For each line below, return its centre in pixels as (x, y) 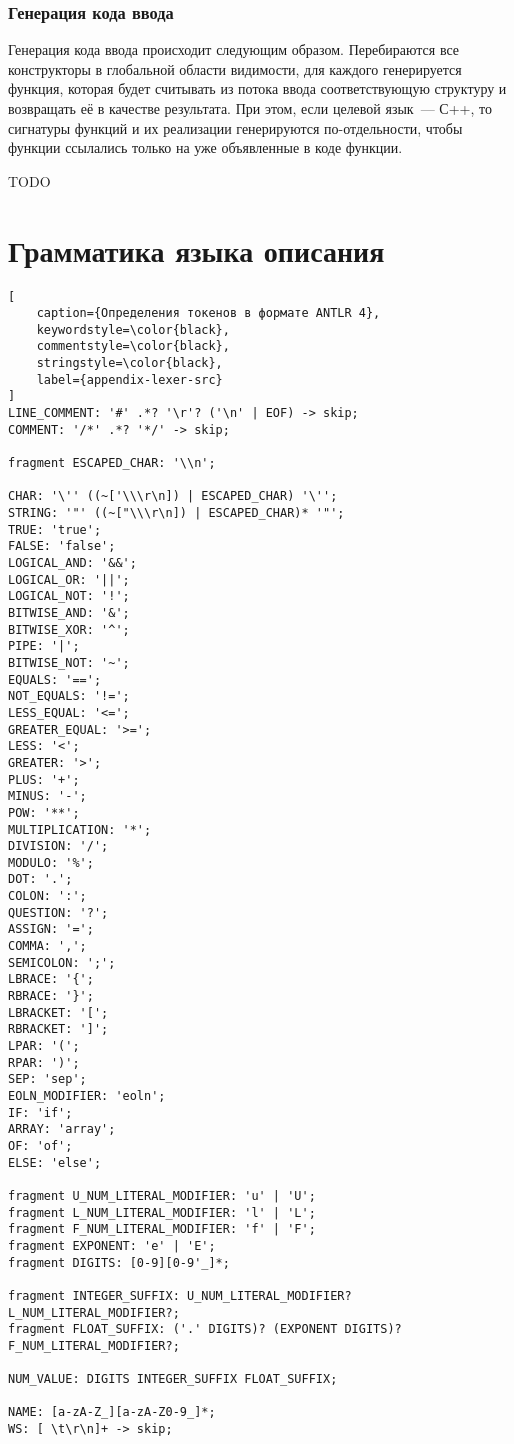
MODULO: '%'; (51, 862)
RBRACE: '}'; (51, 996)
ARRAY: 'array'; (62, 1129)
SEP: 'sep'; (47, 1079)
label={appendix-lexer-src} (129, 379)
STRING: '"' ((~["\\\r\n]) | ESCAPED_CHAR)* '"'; (176, 513)
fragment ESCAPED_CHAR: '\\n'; (112, 463)
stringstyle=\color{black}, (129, 363)
